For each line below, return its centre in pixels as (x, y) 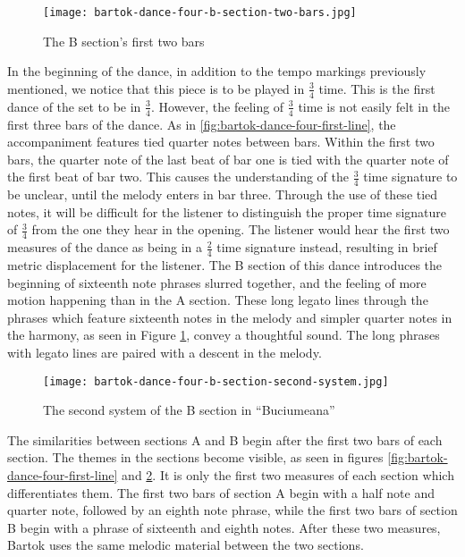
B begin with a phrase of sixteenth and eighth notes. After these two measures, (224, 527)
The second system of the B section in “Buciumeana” (189, 410)
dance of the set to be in (74, 106)
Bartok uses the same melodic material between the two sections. (186, 545)
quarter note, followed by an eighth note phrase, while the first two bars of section (232, 510)
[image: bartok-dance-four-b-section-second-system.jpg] (216, 381)
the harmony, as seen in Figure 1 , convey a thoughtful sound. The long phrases (224, 335)
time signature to (410, 177)
